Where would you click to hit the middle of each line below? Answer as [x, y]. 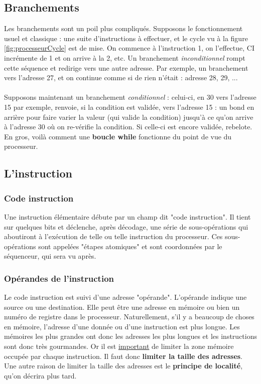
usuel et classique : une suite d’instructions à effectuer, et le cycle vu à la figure [126, 38]
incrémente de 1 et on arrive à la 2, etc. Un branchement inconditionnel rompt [125, 57]
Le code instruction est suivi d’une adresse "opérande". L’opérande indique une [125, 297]
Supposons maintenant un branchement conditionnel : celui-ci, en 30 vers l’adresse [130, 97]
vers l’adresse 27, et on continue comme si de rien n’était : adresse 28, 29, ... [121, 77]
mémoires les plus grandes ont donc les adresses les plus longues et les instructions [130, 336]
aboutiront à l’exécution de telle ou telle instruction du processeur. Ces [113, 236]
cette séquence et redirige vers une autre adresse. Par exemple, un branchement [126, 67]
